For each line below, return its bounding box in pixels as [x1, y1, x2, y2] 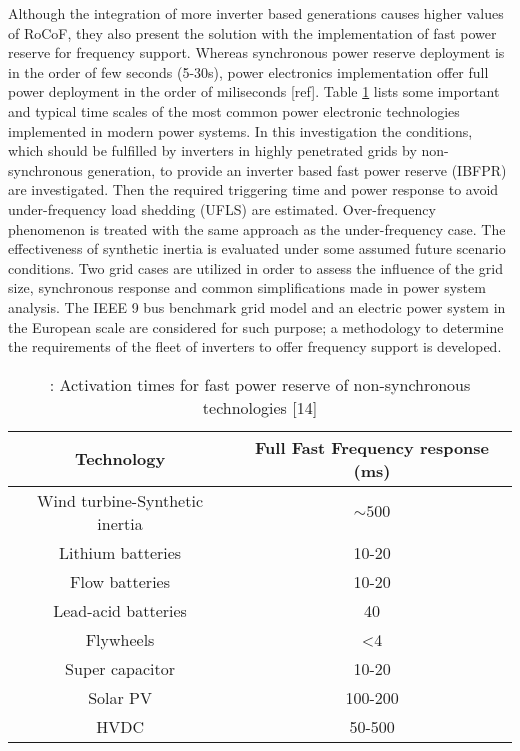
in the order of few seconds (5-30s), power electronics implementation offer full [8, 61, 489, 82]
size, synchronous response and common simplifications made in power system [8, 277, 486, 298]
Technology [74, 447, 166, 471]
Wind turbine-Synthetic [37, 488, 203, 512]
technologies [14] [202, 395, 318, 419]
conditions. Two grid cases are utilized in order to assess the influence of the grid [8, 257, 503, 278]
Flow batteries [70, 569, 170, 593]
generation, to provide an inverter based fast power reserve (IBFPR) [87, 159, 507, 180]
